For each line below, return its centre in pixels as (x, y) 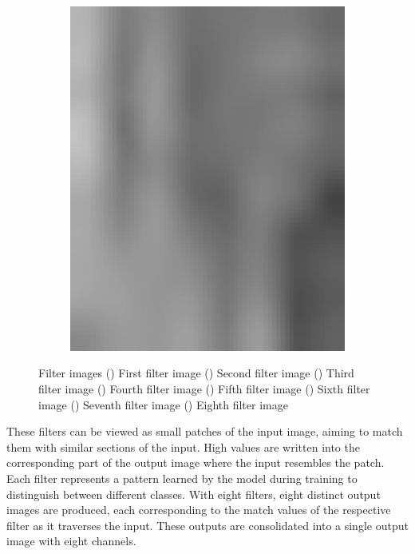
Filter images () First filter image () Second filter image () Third (196, 373)
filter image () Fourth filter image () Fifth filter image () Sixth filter (204, 388)
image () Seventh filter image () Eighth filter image (163, 404)
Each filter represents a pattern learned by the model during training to (182, 478)
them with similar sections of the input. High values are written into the (183, 446)
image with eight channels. (71, 541)
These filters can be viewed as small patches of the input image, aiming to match (205, 431)
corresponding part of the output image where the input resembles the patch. (196, 462)
